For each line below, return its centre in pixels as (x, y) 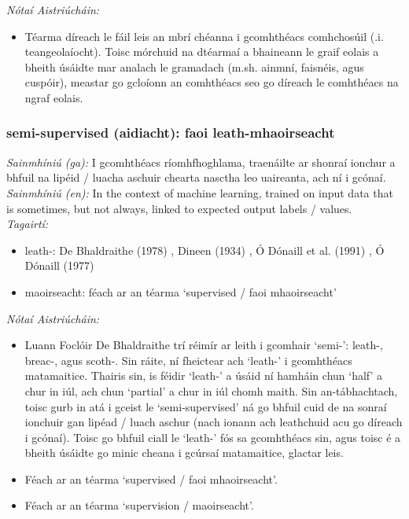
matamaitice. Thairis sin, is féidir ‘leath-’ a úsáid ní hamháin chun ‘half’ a (204, 375)
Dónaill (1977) (59, 265)
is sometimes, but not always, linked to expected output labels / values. (179, 208)
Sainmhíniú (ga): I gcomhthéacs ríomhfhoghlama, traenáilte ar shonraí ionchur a (201, 162)
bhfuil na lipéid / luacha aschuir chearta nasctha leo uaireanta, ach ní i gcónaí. (196, 177)
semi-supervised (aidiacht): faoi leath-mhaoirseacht (171, 133)
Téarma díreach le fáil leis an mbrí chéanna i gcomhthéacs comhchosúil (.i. (204, 36)
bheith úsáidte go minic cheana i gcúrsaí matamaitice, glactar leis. (184, 453)
